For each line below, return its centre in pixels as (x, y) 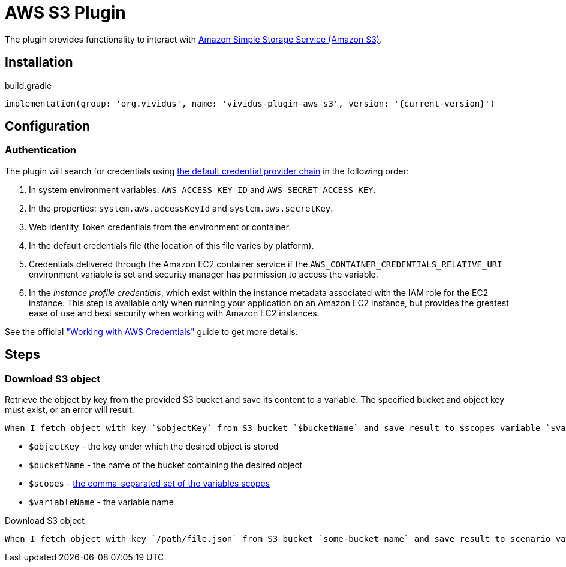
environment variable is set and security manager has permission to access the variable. (204, 274)
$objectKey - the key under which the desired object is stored (154, 447)
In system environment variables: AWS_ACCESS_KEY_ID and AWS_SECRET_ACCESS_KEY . (202, 189)
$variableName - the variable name (101, 502)
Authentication (40, 150)
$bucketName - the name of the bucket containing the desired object (166, 465)
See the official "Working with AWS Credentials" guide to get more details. (151, 331)
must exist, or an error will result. (70, 410)
